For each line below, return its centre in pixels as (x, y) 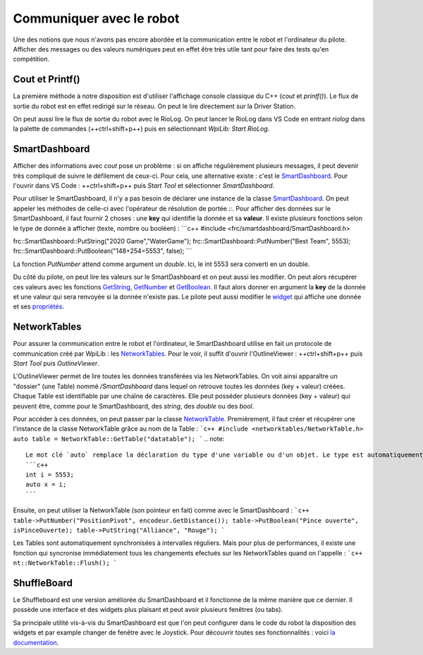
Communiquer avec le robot (96, 18)
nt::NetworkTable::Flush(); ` (65, 563)
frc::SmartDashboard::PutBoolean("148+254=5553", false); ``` (103, 251)
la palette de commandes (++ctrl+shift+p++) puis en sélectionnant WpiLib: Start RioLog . (141, 129)
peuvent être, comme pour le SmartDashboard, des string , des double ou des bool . (134, 406)
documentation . (36, 642)
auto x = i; (46, 485)
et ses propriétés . (39, 306)
